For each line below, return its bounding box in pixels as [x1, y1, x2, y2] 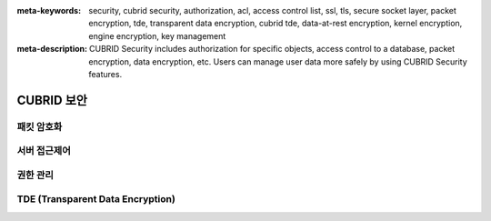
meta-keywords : [16, 5, 82, 15]
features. [88, 68, 123, 79]
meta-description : [16, 44, 88, 55]
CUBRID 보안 [16, 92, 88, 108]
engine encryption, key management [88, 30, 226, 41]
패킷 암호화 [16, 120, 63, 133]
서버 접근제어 [16, 145, 72, 157]
